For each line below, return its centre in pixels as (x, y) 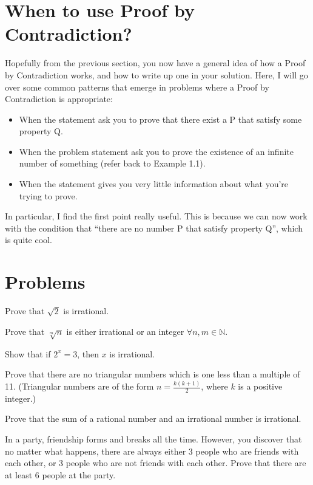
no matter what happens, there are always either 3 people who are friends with (152, 451)
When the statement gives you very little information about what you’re (154, 184)
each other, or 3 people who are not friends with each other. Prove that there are (156, 463)
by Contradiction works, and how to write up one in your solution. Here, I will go (156, 74)
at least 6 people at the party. (60, 474)
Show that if (28, 353)
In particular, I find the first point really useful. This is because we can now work (156, 216)
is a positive (260, 386)
